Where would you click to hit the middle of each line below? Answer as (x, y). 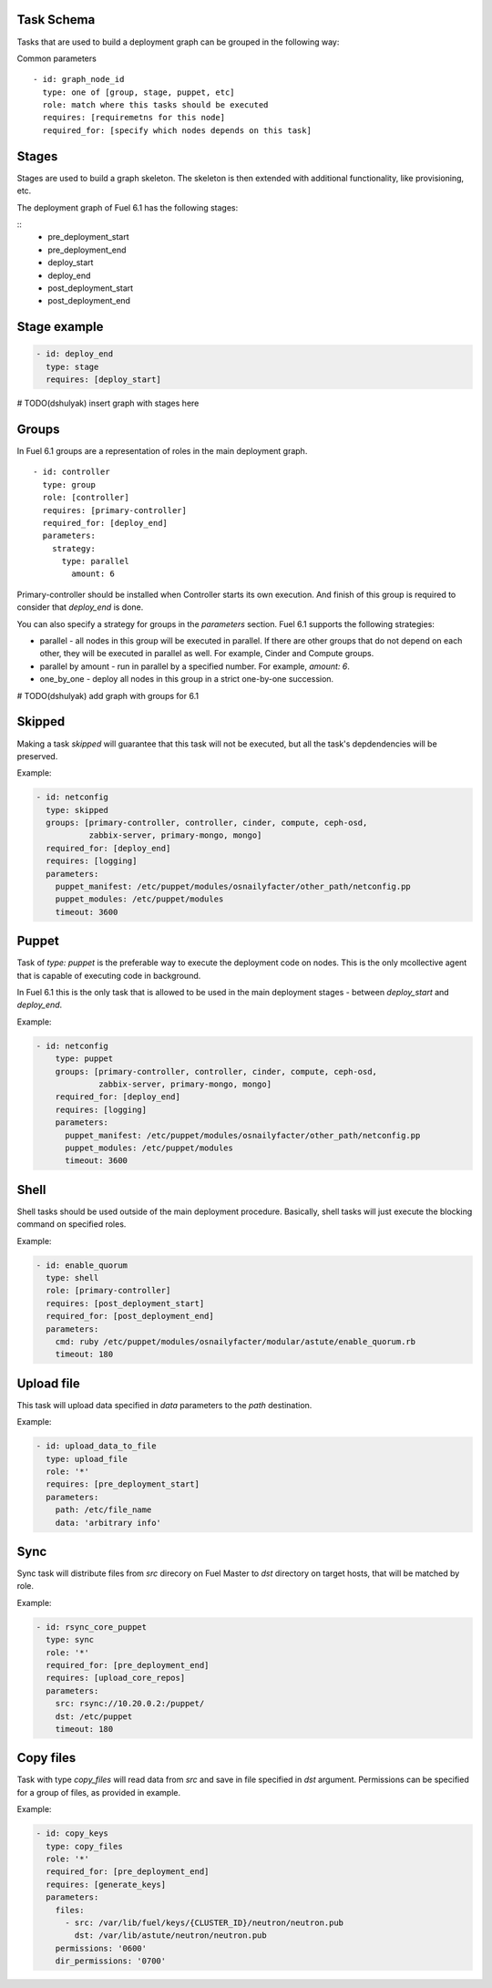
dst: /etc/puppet (94, 1716)
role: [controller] (86, 498)
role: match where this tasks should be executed (155, 105)
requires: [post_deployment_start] (125, 1303)
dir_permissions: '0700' (111, 1961)
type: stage (72, 366)
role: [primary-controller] (108, 1291)
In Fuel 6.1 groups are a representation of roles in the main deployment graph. (162, 450)
